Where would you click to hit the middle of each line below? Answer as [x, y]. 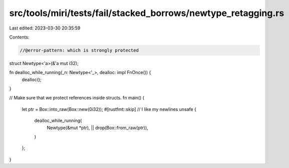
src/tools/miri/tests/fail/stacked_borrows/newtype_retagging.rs [147, 13]
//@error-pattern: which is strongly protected [79, 50]
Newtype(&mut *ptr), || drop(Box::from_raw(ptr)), [98, 127]
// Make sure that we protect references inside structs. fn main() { [77, 98]
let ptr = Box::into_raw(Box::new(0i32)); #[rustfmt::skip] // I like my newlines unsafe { [109, 109]
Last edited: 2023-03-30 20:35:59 [45, 28]
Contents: [19, 37]
